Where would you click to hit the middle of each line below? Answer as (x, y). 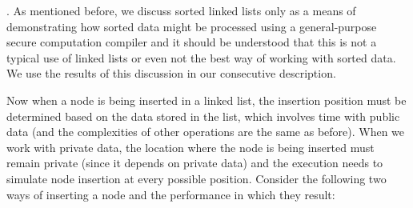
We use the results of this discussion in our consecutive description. (171, 73)
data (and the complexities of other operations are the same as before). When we (206, 132)
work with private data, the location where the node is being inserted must (190, 147)
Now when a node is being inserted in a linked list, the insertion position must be (206, 100)
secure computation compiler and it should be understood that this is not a (192, 42)
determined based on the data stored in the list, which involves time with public (203, 116)
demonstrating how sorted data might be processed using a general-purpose (192, 26)
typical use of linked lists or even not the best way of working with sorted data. (201, 57)
